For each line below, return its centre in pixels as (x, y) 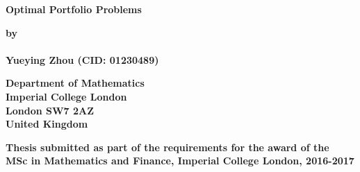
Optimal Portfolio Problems (74, 9)
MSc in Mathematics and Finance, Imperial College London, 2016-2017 (180, 161)
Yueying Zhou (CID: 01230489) (82, 59)
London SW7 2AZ (50, 110)
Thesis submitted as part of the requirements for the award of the (167, 147)
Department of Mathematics (75, 83)
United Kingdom (47, 124)
